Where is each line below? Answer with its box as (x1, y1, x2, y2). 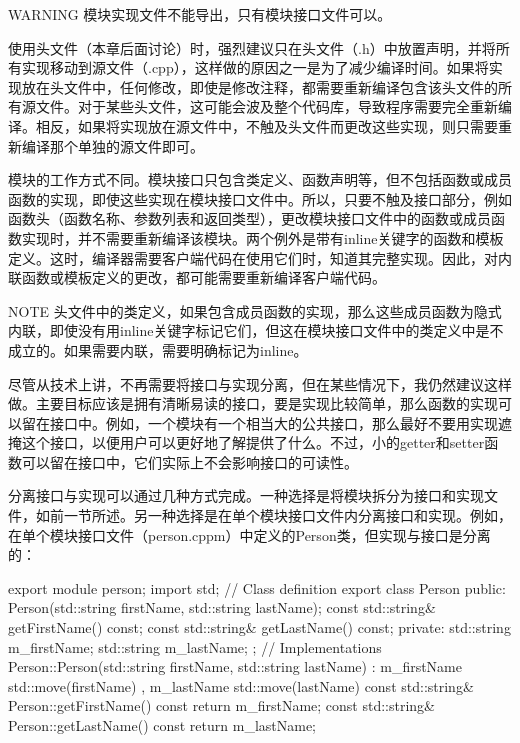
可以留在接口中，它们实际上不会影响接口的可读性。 (21, 451, 358, 472)
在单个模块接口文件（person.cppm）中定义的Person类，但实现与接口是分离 (8, 524, 491, 545)
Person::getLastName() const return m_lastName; (8, 715, 317, 735)
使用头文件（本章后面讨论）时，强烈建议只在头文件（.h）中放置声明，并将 (8, 37, 496, 58)
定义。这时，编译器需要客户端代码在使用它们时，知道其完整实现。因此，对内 (8, 247, 512, 268)
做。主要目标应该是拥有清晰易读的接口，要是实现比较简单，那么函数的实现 (8, 393, 498, 414)
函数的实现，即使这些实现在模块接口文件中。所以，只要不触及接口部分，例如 (8, 188, 512, 209)
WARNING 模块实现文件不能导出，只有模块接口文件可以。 (8, 4, 392, 24)
